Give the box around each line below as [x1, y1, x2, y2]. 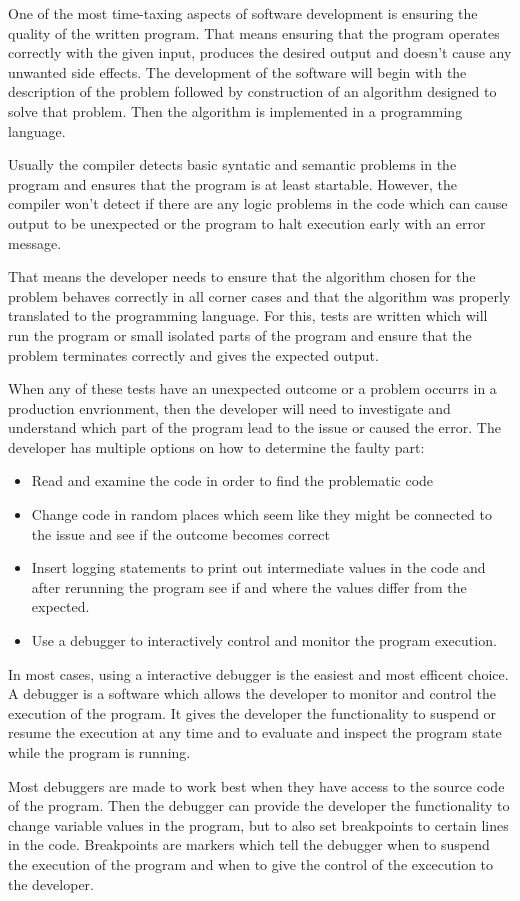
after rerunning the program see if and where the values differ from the [31, 576, 467, 597]
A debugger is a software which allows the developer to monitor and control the [8, 683, 497, 704]
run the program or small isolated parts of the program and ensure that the [8, 324, 472, 345]
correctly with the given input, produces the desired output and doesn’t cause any [8, 42, 512, 63]
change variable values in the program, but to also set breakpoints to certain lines [8, 814, 509, 835]
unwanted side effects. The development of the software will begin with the [8, 61, 467, 82]
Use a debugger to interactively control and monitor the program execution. [31, 630, 497, 651]
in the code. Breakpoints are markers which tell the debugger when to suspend [8, 834, 490, 855]
